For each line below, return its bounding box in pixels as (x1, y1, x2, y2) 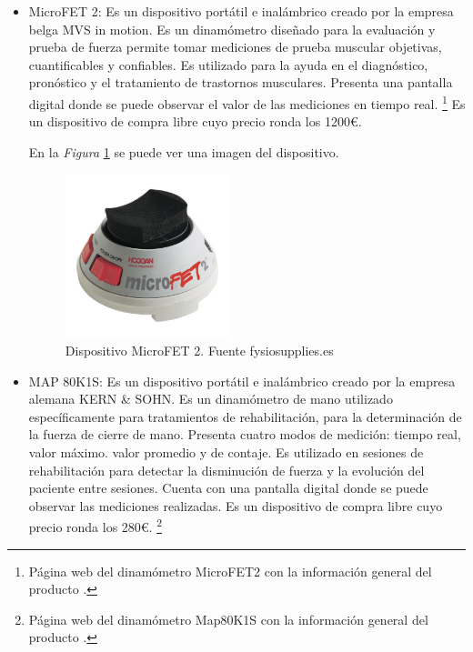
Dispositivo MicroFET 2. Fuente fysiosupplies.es (65, 341, 334, 360)
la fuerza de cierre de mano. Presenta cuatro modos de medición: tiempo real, (28, 425, 461, 444)
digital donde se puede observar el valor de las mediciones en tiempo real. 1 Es (28, 91, 466, 113)
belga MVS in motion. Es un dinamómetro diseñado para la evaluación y (28, 19, 436, 38)
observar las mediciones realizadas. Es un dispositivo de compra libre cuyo (28, 496, 443, 515)
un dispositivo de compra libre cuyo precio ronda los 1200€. (28, 112, 362, 131)
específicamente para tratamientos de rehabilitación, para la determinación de (28, 406, 462, 426)
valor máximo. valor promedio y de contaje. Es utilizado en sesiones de (28, 443, 424, 462)
